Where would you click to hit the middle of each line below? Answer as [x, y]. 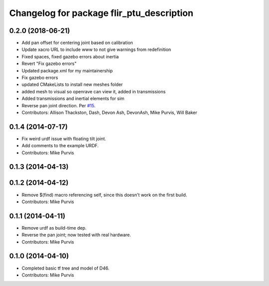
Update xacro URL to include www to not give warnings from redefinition [96, 49]
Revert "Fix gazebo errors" [49, 64]
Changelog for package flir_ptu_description [101, 13]
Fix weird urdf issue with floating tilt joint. [64, 139]
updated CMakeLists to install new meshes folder [72, 84]
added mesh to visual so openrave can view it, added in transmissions [94, 91]
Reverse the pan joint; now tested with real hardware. [76, 235]
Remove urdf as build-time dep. [54, 228]
